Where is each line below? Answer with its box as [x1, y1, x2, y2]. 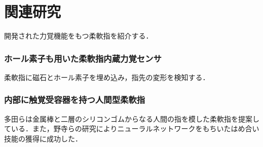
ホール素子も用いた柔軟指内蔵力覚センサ [4, 52, 162, 64]
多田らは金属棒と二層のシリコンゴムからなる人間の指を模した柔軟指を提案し [4, 113, 259, 124]
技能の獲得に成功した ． [4, 133, 82, 143]
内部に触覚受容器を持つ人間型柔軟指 [4, 93, 145, 106]
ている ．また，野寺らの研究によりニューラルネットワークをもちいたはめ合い [4, 123, 259, 134]
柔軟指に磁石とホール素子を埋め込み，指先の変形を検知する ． [4, 71, 210, 82]
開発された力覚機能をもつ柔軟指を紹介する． [4, 30, 153, 41]
